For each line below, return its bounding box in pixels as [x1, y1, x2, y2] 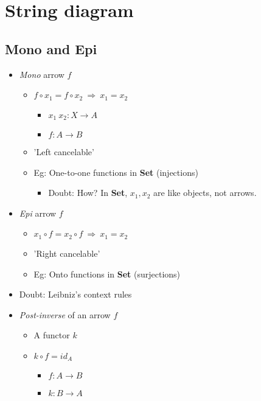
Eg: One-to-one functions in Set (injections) [33, 166, 198, 178]
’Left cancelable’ [33, 145, 94, 158]
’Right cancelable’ [33, 246, 100, 259]
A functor [33, 329, 70, 341]
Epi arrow [19, 206, 57, 219]
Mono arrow [19, 68, 64, 80]
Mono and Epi [5, 39, 97, 58]
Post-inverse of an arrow [19, 308, 111, 321]
